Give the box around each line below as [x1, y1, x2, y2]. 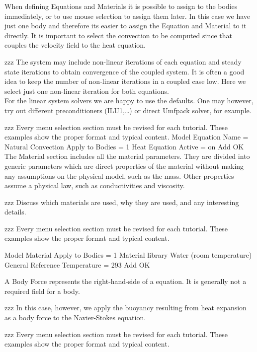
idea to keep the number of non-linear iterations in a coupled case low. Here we [4, 76, 246, 86]
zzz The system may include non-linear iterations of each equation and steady [4, 56, 242, 67]
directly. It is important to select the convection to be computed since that [4, 30, 232, 40]
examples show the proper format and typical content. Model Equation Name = [4, 132, 249, 142]
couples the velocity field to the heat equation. [4, 40, 146, 50]
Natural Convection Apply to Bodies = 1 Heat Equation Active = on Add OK [4, 141, 244, 151]
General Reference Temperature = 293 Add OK [4, 259, 150, 270]
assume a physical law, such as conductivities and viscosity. [4, 180, 185, 191]
